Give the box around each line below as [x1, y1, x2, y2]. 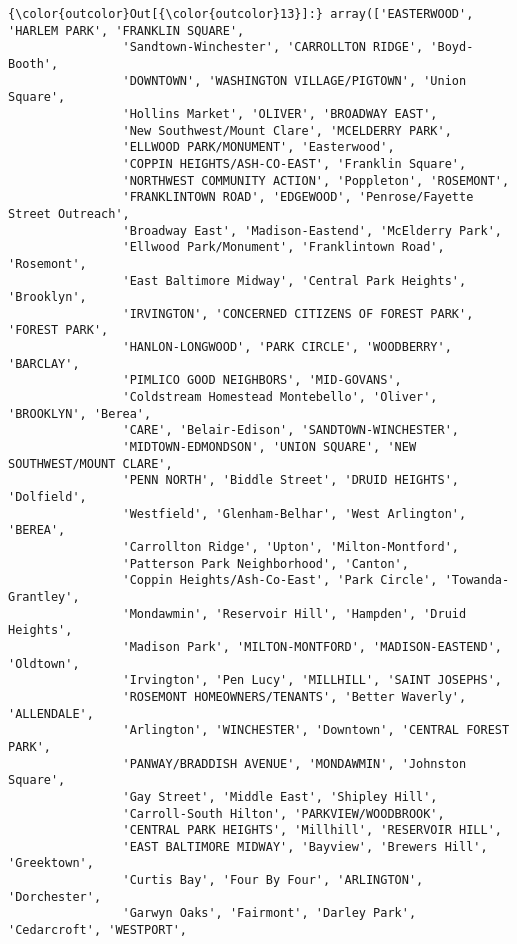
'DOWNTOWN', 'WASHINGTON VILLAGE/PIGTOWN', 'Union [122, 73, 467, 88]
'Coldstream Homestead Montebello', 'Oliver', [122, 390, 438, 405]
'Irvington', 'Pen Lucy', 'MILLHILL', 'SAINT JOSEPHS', [122, 673, 502, 688]
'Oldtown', [8, 656, 80, 671]
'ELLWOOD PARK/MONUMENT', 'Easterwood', [122, 140, 395, 155]
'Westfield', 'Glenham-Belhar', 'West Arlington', [122, 506, 467, 521]
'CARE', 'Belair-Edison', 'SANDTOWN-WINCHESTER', [122, 423, 460, 438]
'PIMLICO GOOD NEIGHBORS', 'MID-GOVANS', [122, 373, 402, 388]
